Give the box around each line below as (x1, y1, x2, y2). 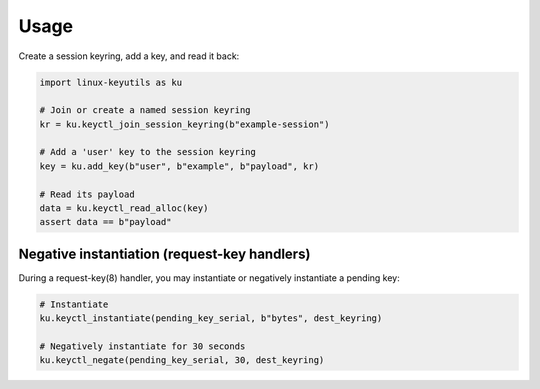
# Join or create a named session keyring (39, 105, 251, 116)
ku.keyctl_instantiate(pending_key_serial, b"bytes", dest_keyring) (39, 313, 383, 324)
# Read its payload (39, 188, 135, 200)
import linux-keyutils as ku (39, 76, 183, 88)
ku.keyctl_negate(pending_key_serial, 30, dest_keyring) (39, 355, 325, 366)
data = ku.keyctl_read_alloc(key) (39, 203, 209, 214)
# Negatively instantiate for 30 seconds (39, 341, 246, 352)
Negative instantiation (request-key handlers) (18, 245, 311, 262)
